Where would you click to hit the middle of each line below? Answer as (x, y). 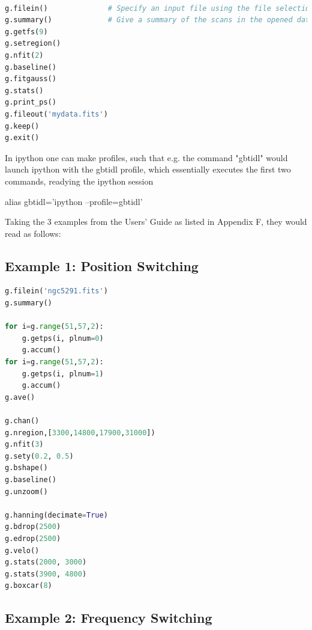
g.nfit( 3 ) (24, 445)
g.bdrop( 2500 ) (33, 527)
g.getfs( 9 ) (26, 32)
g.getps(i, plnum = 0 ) (63, 338)
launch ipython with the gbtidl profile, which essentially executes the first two (148, 169)
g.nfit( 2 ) (24, 55)
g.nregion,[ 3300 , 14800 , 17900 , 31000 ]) (80, 433)
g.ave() (20, 397)
